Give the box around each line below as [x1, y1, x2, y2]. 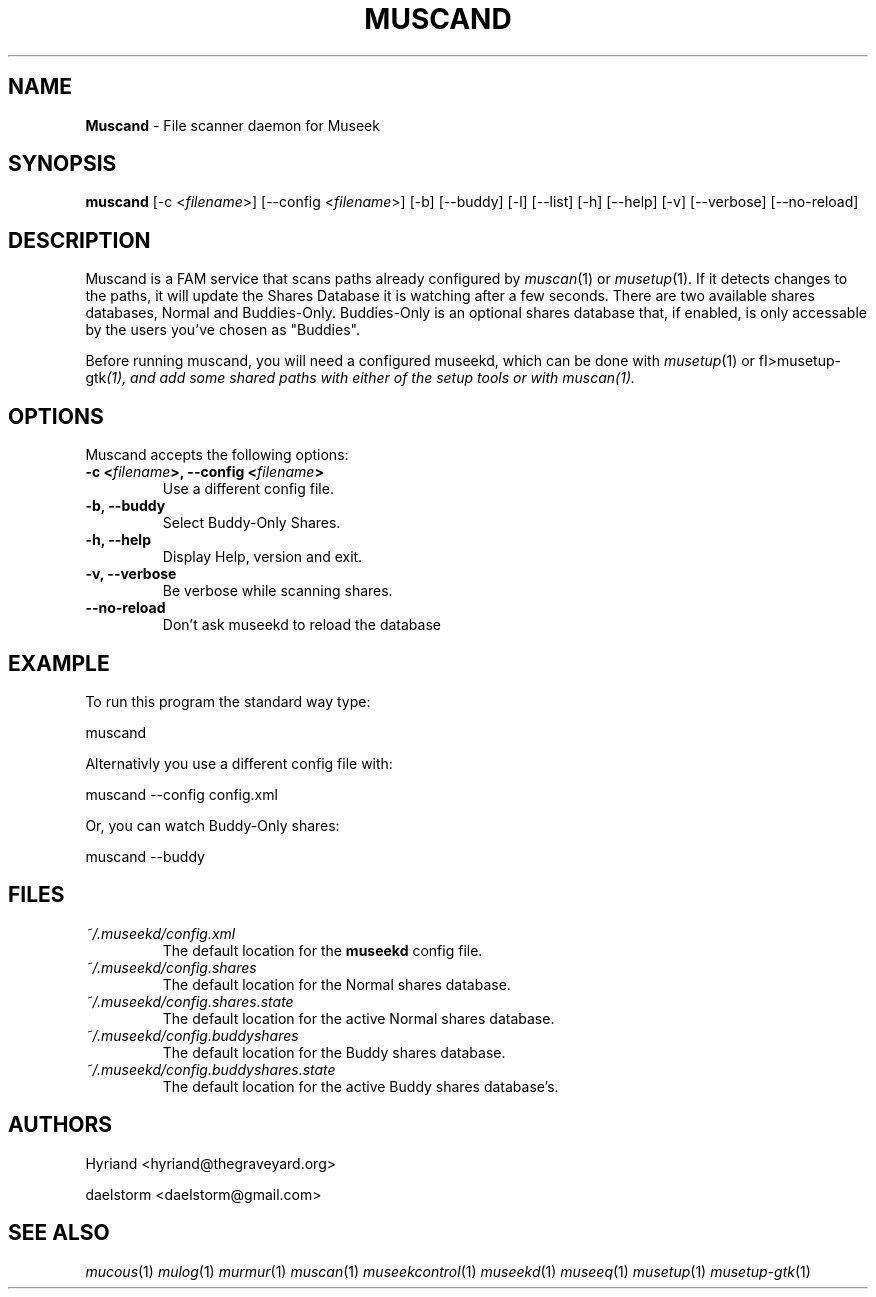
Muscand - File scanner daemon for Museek [85, 116, 380, 134]
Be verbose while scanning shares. [162, 582, 393, 600]
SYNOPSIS [8, 151, 117, 177]
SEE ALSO [8, 1220, 110, 1246]
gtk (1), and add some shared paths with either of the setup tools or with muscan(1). [85, 369, 636, 387]
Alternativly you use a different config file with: [85, 754, 393, 772]
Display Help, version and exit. [162, 548, 363, 566]
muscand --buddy [85, 847, 205, 865]
